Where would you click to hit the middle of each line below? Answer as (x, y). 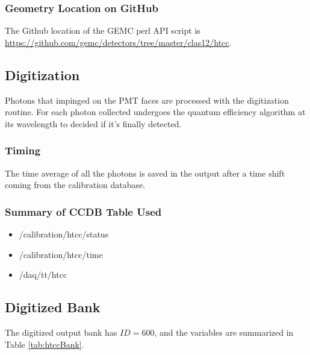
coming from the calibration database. (75, 185)
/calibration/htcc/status (64, 234)
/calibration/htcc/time (61, 254)
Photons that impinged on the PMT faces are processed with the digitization (147, 100)
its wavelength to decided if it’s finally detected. (93, 123)
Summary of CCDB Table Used (83, 211)
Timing (23, 150)
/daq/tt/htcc (43, 275)
